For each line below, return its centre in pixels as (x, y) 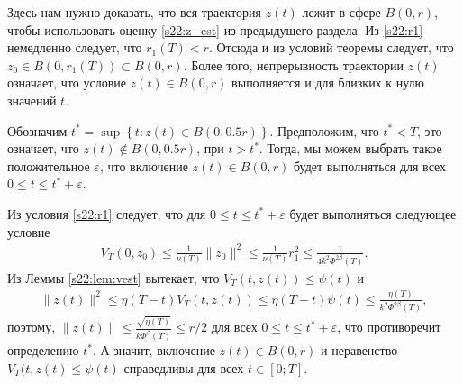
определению (43, 350)
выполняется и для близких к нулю (328, 82)
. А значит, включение (154, 350)
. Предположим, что (324, 130)
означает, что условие (67, 82)
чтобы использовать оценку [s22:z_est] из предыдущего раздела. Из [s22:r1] (215, 29)
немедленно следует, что (75, 47)
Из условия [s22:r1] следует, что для (107, 213)
